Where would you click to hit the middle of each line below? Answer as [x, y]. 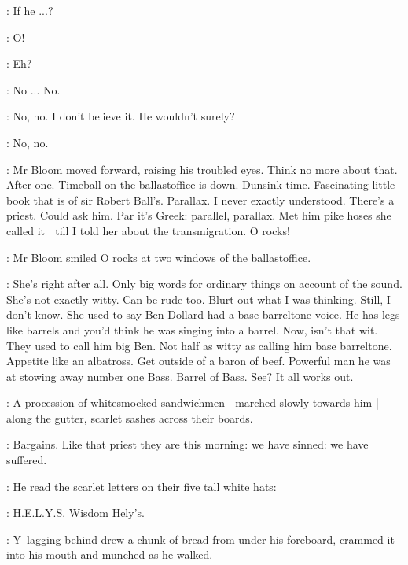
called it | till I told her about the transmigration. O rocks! [148, 230]
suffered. [27, 460]
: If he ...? [30, 10]
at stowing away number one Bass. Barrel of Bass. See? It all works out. [180, 376]
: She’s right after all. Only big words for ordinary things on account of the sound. [204, 284]
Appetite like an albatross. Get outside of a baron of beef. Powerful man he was [198, 361]
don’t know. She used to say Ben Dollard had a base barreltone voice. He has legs [203, 314]
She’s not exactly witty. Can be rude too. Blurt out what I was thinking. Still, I [198, 299]
